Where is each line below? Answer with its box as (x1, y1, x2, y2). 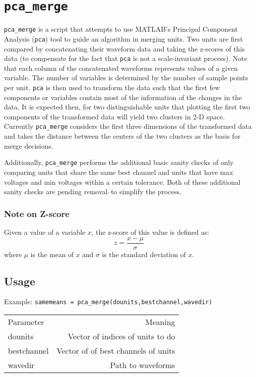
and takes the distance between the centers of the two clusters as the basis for (4, 131, 241, 141)
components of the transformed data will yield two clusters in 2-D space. (4, 111, 225, 121)
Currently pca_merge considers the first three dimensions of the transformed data (4, 121, 252, 131)
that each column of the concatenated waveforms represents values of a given (4, 62, 238, 73)
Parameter (8, 316, 44, 328)
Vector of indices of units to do (67, 330, 175, 342)
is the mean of (30, 249, 74, 259)
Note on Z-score (4, 207, 69, 219)
